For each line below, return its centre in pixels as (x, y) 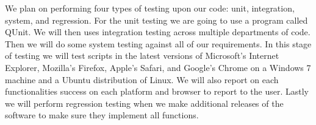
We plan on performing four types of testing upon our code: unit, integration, (150, 8)
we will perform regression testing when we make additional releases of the (144, 103)
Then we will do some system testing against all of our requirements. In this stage (158, 43)
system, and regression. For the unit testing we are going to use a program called (156, 20)
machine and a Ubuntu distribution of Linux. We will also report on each (142, 79)
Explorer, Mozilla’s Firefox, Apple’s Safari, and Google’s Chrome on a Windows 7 (158, 67)
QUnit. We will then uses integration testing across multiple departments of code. (158, 32)
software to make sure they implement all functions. (102, 115)
